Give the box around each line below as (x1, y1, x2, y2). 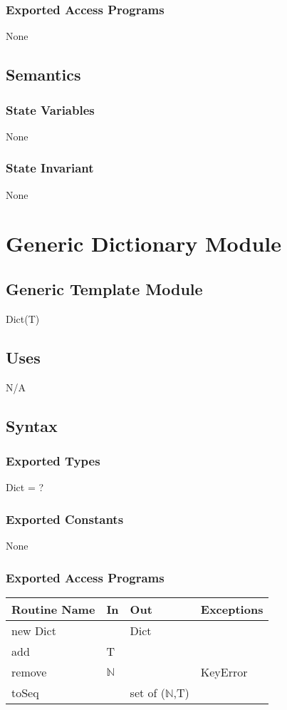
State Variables (6, 101, 95, 118)
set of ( (130, 684, 166, 701)
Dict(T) (6, 311, 40, 326)
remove (11, 663, 47, 680)
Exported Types (6, 451, 100, 469)
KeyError (200, 663, 248, 680)
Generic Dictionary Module (6, 229, 282, 258)
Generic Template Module (6, 277, 203, 299)
